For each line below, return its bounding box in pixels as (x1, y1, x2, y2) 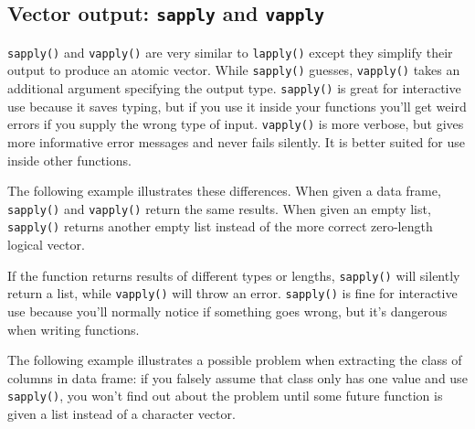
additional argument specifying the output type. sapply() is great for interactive (7, 79, 461, 98)
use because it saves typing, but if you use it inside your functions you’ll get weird (7, 96, 467, 115)
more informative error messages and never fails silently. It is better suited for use (7, 133, 466, 151)
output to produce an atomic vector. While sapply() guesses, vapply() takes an (7, 60, 460, 80)
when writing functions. (7, 319, 140, 338)
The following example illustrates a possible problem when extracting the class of (7, 350, 462, 370)
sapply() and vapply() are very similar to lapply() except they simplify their (7, 42, 453, 61)
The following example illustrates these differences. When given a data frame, (7, 181, 441, 200)
